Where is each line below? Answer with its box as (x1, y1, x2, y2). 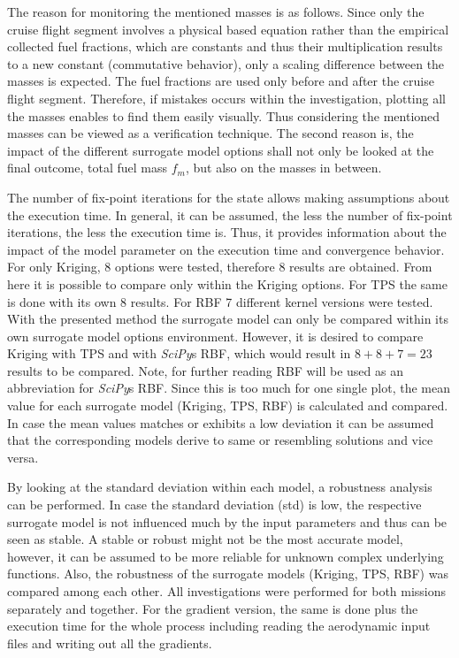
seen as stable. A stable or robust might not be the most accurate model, (7, 530, 403, 548)
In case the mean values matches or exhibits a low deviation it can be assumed (7, 413, 434, 432)
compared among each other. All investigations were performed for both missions (7, 582, 447, 600)
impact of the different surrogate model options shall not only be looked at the (7, 141, 434, 159)
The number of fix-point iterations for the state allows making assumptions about (7, 187, 450, 206)
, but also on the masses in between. (185, 158, 382, 177)
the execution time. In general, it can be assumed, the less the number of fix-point (7, 205, 453, 224)
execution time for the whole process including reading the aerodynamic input (7, 616, 431, 635)
